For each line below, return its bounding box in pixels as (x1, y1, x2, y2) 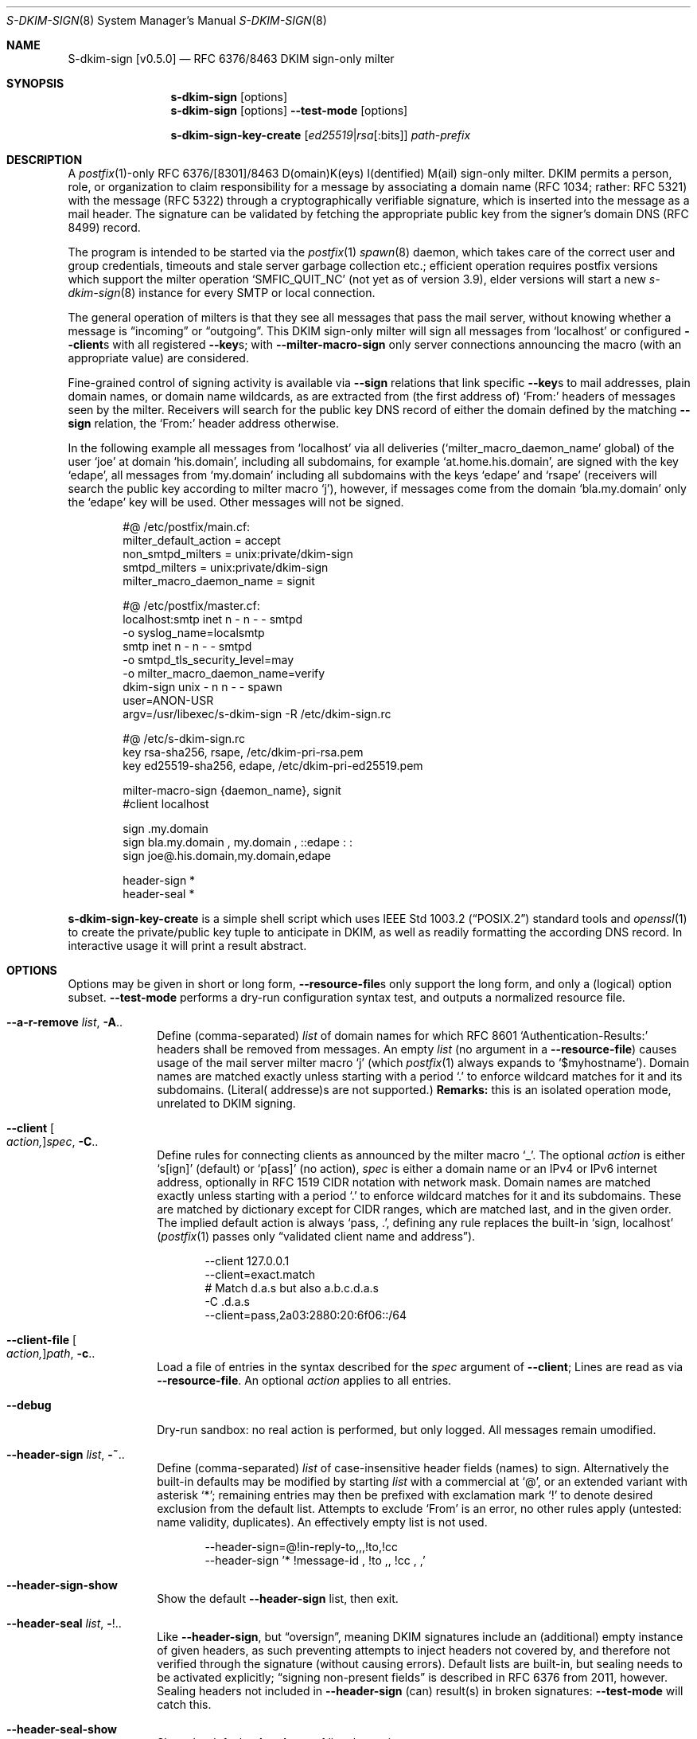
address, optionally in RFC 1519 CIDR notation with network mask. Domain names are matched (157, 1175, 651, 1189)
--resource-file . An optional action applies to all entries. (157, 1374, 452, 1387)
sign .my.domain (123, 822, 208, 835)
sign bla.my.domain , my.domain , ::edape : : (123, 835, 352, 849)
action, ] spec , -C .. (6, 1135, 99, 1148)
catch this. (157, 1698, 212, 1711)
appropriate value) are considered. (68, 351, 249, 365)
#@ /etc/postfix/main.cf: (123, 520, 251, 533)
